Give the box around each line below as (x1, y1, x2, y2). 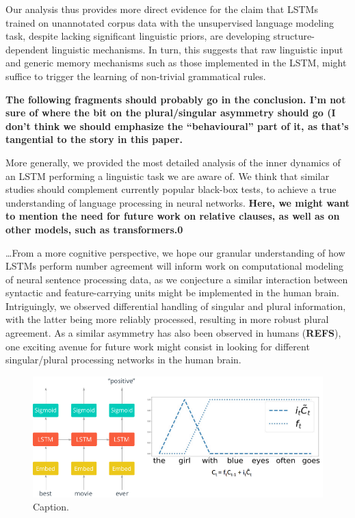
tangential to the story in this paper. (5, 132, 183, 146)
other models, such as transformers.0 (5, 222, 183, 236)
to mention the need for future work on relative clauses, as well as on (5, 209, 340, 223)
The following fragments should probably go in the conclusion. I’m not (5, 92, 346, 106)
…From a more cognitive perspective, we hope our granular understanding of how (5, 245, 345, 259)
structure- (273, 29, 315, 43)
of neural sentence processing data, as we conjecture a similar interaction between (5, 272, 348, 286)
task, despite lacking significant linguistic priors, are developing (5, 29, 271, 43)
